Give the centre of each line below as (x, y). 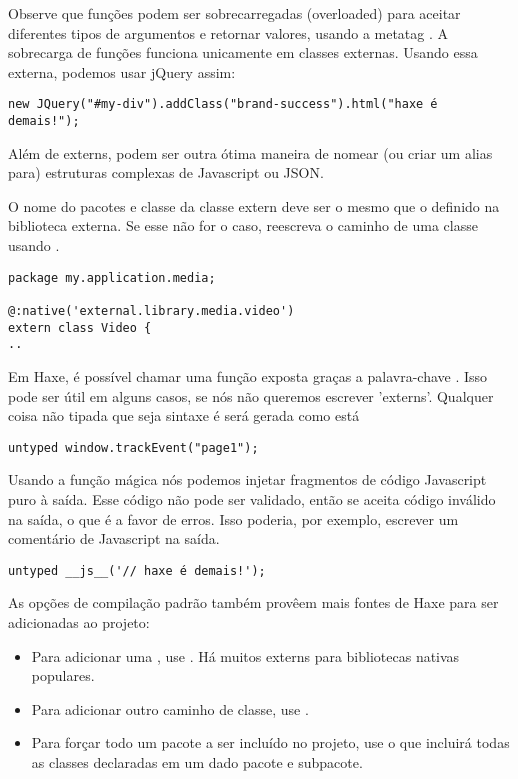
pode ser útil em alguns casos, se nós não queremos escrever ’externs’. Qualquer (251, 395)
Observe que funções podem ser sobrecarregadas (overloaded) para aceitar (234, 13)
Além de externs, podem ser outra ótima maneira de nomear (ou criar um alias (250, 152)
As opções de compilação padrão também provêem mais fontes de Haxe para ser (253, 602)
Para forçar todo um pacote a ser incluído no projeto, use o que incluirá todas (270, 742)
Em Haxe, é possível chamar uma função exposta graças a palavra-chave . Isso (248, 375)
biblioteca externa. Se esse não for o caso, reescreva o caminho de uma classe (243, 225)
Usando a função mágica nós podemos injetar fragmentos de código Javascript (247, 479)
